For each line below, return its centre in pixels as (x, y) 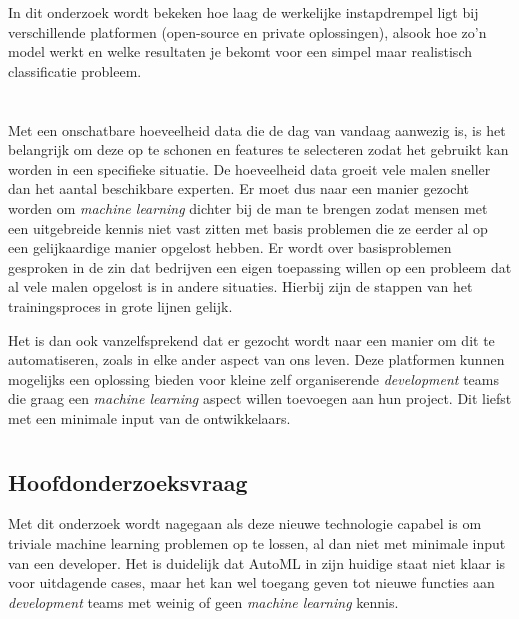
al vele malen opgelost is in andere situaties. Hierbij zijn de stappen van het (240, 286)
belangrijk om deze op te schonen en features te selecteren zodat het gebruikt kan (258, 149)
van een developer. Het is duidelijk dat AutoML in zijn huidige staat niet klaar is (257, 562)
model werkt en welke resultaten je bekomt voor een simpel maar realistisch (240, 51)
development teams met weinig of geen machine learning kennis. (203, 601)
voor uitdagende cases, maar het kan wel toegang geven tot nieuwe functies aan (251, 582)
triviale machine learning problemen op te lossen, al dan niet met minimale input (257, 543)
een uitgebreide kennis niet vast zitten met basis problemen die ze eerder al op (248, 227)
